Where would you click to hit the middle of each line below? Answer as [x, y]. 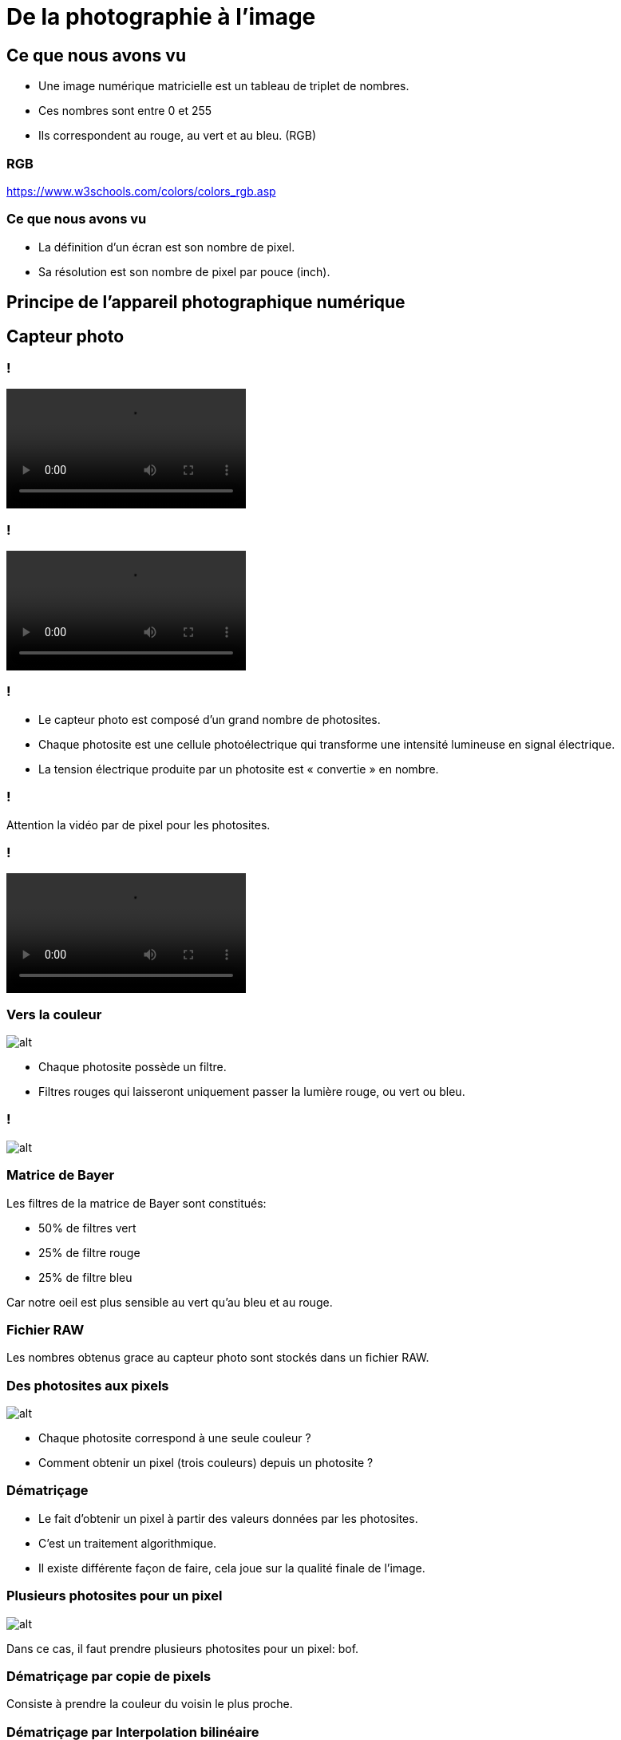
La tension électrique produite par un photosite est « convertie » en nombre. [239, 769]
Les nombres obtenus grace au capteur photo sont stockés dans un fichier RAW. [218, 1358]
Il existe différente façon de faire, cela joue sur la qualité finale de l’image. [232, 1568]
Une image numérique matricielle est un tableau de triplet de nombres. [224, 86]
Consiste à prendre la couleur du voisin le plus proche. [150, 1704]
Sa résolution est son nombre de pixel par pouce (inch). [184, 271]
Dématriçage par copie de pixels [109, 1676]
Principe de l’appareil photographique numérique [206, 303]
